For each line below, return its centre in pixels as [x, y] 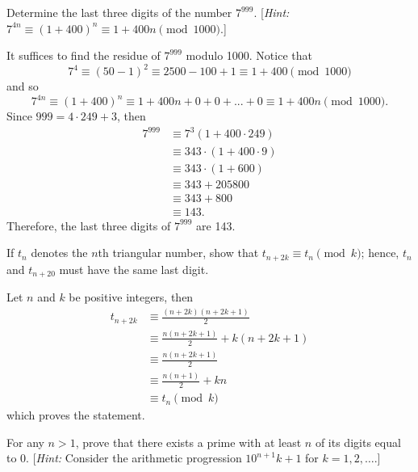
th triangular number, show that [178, 253]
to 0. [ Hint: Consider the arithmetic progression [124, 458]
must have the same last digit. [134, 269]
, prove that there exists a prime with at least [188, 442]
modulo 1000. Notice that [249, 55]
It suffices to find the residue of [84, 55]
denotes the [59, 253]
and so [23, 86]
